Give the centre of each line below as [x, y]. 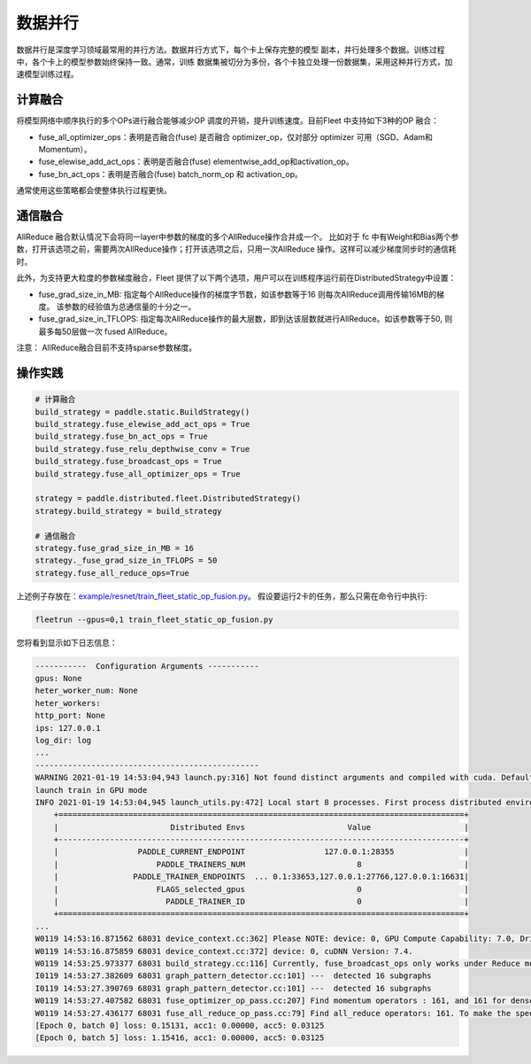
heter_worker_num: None [87, 691]
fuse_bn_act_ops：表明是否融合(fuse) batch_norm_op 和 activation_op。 [170, 174]
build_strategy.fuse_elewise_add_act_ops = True [142, 424]
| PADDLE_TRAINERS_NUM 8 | [261, 864]
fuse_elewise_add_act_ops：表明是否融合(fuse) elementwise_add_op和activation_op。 [196, 162]
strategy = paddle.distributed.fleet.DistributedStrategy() [168, 499]
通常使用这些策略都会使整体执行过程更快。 [94, 190]
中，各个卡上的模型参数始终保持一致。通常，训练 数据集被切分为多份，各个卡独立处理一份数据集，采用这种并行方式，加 [235, 61]
